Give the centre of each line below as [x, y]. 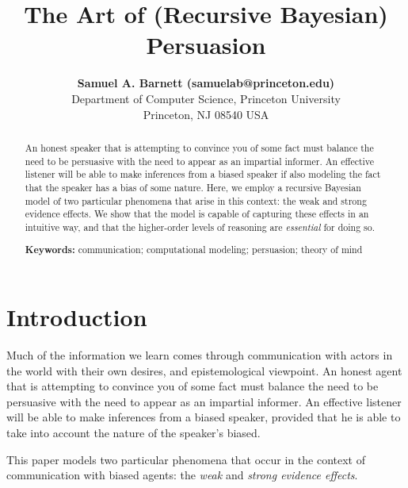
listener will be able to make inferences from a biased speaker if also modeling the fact [203, 174]
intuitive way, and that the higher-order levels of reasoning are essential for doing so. [200, 227]
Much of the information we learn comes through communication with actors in [200, 354]
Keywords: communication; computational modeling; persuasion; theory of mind [194, 250]
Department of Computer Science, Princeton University [206, 98]
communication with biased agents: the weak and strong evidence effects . [182, 475]
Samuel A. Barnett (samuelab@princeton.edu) [206, 83]
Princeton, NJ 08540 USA [206, 114]
